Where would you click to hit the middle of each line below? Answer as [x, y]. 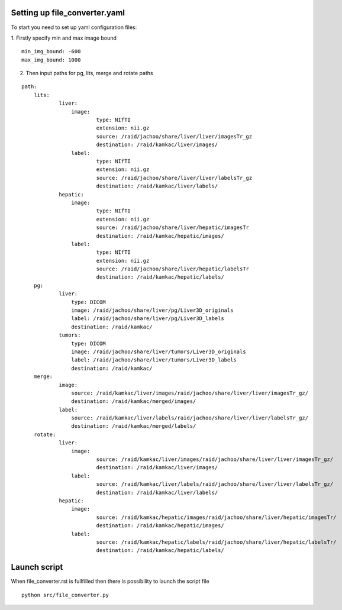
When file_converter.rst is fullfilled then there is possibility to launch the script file [110, 581]
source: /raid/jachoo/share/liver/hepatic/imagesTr [173, 227]
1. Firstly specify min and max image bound [64, 38]
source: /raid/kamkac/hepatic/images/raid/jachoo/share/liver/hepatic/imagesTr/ [216, 517]
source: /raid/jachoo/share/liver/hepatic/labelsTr [173, 269]
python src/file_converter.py [65, 595]
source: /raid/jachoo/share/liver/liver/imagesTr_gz [174, 136]
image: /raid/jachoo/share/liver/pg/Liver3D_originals [152, 310]
